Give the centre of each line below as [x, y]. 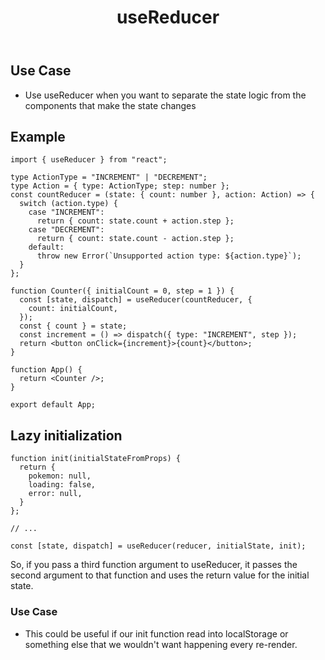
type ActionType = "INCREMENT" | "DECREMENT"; [109, 177]
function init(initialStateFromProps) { [96, 459]
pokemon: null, [60, 476]
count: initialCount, [73, 309]
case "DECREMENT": [66, 230]
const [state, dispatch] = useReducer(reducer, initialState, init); [158, 546]
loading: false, [62, 485]
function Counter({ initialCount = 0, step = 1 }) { [122, 291]
